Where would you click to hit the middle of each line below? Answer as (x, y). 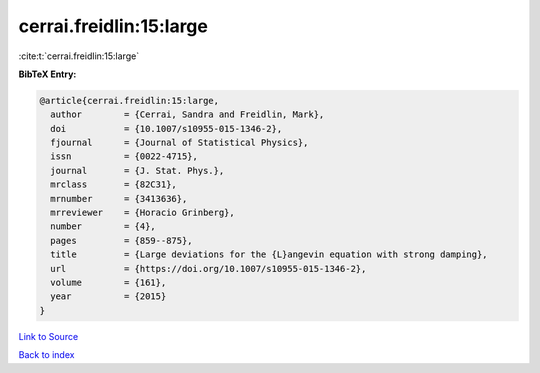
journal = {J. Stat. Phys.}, (137, 170)
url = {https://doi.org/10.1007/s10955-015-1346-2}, (208, 268)
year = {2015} (108, 296)
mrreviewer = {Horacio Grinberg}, (142, 213)
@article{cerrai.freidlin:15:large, (129, 100)
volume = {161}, (108, 282)
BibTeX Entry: (47, 74)
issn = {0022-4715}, (124, 156)
